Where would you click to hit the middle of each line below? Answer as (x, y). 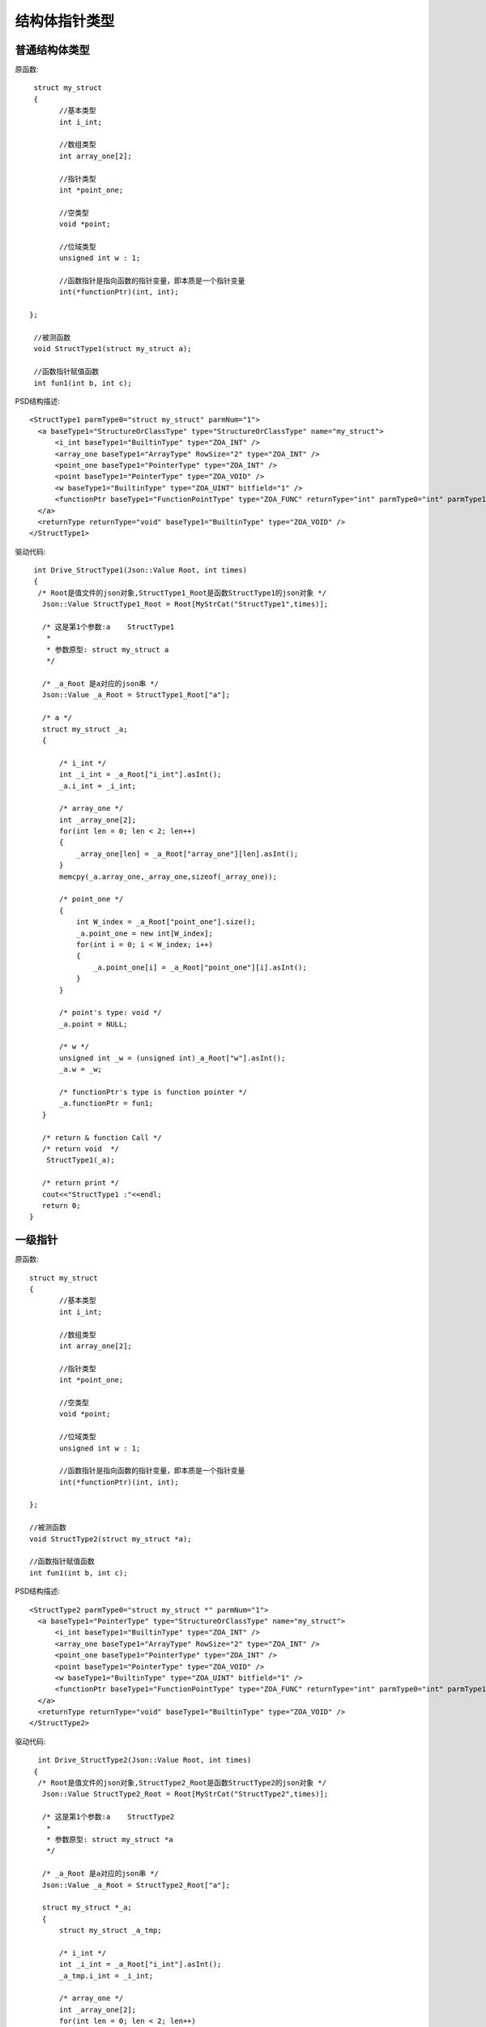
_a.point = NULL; (94, 1024)
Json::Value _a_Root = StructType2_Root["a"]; (136, 1885)
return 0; (61, 1205)
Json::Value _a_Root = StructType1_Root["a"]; (136, 695)
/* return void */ (81, 1148)
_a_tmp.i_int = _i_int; (107, 1976)
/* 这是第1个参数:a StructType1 (108, 627)
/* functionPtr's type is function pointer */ (153, 1092)
